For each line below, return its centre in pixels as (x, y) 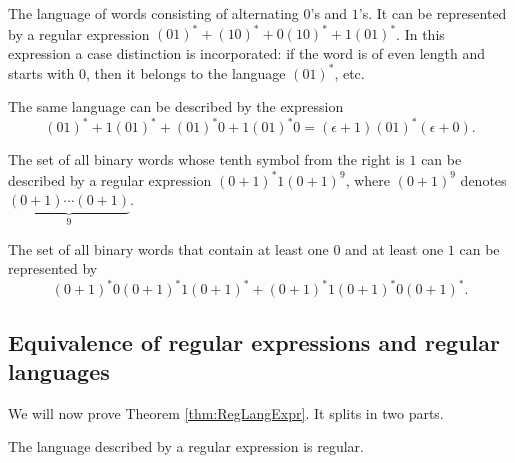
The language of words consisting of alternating (153, 13)
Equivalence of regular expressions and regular (254, 341)
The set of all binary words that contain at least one (168, 248)
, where (367, 179)
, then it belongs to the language (185, 72)
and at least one (394, 248)
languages (59, 371)
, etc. (349, 72)
